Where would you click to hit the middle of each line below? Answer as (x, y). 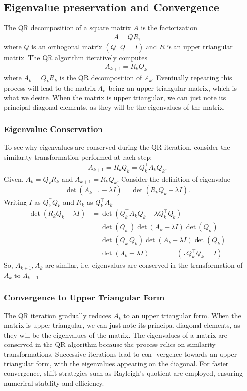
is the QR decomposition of (101, 78)
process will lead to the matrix (50, 88)
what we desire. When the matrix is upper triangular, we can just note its (115, 97)
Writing (15, 202)
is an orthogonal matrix (67, 46)
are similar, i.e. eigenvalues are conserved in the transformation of (144, 265)
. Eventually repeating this (192, 78)
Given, (14, 178)
